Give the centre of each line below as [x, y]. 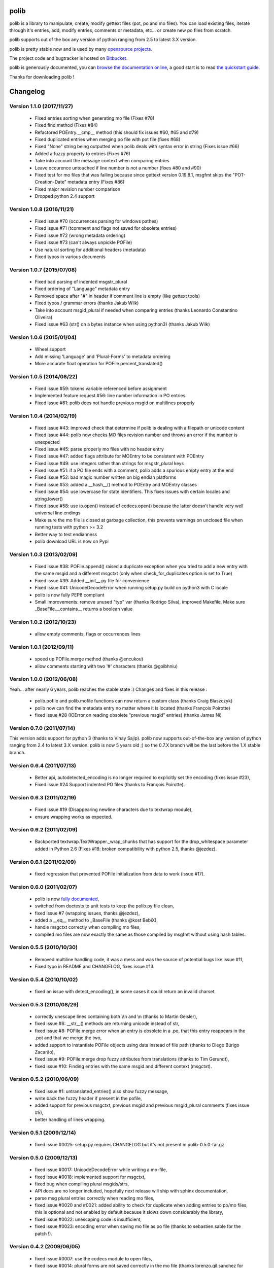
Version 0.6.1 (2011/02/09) [43, 862]
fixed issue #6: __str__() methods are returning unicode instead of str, [107, 1024]
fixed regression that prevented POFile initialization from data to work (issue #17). [120, 874]
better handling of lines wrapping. [70, 1120]
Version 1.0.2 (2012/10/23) [43, 622]
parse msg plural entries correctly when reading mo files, [95, 1198]
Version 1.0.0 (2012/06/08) [44, 679]
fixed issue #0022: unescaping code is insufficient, [88, 1219]
